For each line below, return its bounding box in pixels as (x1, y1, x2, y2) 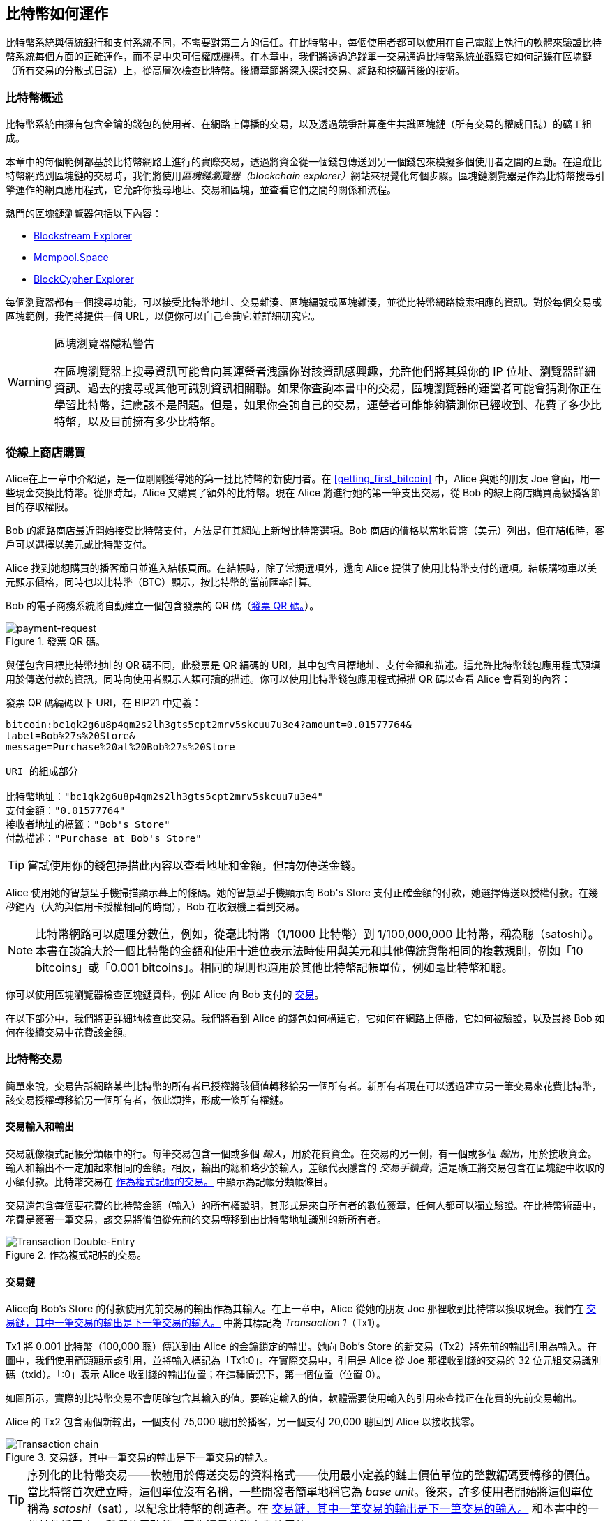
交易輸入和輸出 (6, 1120, 74, 1133)
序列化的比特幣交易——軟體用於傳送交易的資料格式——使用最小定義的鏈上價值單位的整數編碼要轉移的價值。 (27, 1468, 597, 1483)
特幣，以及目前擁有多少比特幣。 (54, 415, 222, 429)
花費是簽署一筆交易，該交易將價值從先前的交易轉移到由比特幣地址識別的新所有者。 (6, 1212, 387, 1225)
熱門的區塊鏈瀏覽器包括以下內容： (6, 207, 162, 220)
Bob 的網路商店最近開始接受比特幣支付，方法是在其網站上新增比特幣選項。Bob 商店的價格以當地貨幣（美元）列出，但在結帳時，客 (6, 524, 605, 536)
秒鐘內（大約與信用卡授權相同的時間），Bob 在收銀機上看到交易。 (6, 900, 306, 912)
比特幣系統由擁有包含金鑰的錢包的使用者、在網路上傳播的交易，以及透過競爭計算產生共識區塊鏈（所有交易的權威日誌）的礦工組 (6, 118, 592, 131)
